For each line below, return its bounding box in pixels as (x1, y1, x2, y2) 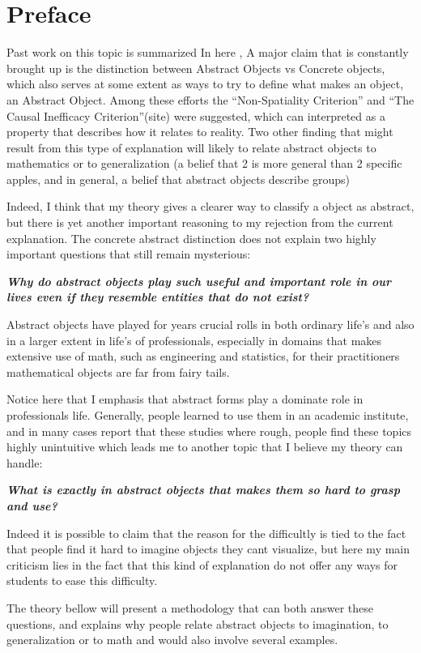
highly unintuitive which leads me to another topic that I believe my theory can (6, 438, 403, 455)
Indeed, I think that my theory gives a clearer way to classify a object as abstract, (6, 198, 415, 215)
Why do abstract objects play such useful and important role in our (6, 272, 392, 289)
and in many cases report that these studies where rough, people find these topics (6, 422, 412, 439)
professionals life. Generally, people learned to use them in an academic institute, (6, 407, 409, 423)
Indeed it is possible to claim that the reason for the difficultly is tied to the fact (6, 524, 406, 541)
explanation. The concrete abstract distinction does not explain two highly (6, 229, 376, 246)
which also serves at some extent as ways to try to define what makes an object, (6, 75, 404, 92)
